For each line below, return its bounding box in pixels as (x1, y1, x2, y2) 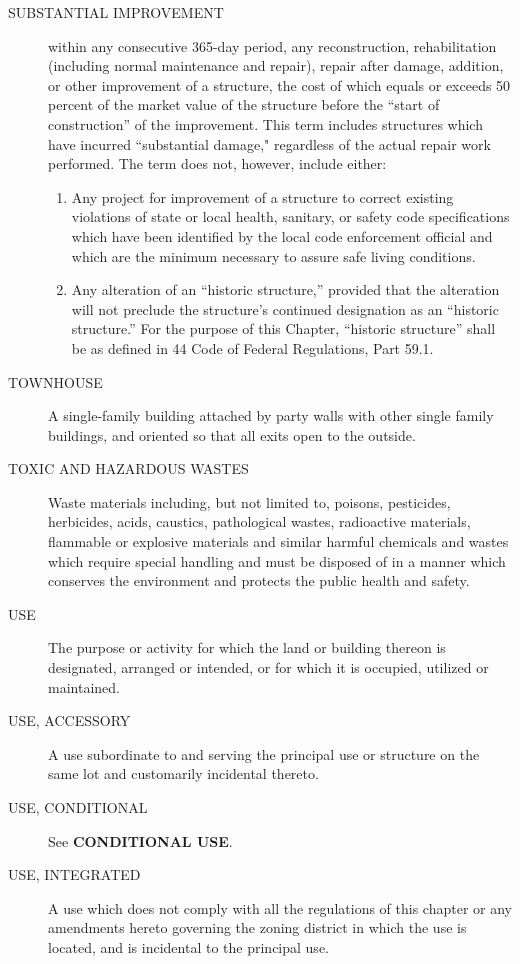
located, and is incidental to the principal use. (48, 936, 329, 957)
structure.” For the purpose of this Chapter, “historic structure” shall (71, 318, 496, 339)
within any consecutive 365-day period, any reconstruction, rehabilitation (48, 35, 497, 56)
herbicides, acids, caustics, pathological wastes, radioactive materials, (48, 511, 471, 532)
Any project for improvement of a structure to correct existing (71, 186, 454, 207)
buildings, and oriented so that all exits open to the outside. (48, 424, 416, 445)
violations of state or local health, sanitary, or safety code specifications (71, 206, 510, 227)
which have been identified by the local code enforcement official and (71, 225, 493, 246)
